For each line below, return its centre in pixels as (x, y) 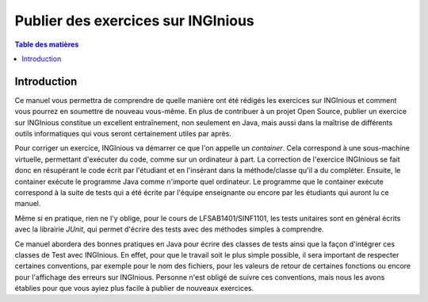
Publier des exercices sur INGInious (135, 21)
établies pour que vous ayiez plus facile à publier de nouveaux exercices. (134, 289)
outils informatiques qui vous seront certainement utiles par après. (123, 134)
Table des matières (47, 44)
